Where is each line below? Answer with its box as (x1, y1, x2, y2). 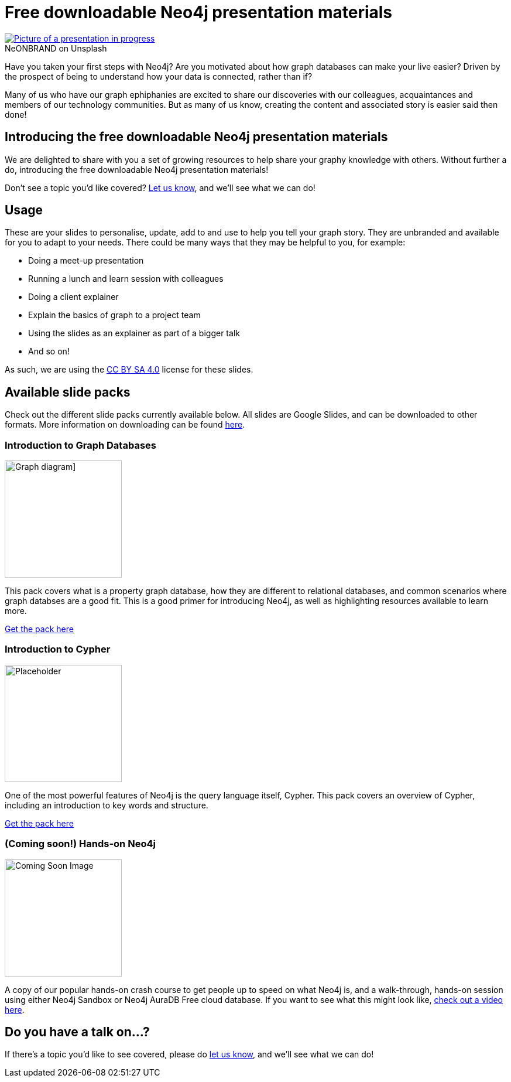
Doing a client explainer (28, 292, 119, 302)
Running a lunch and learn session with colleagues (28, 274, 224, 284)
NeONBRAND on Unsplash (5, 43, 107, 53)
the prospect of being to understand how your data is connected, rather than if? (5, 71, 313, 81)
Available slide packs (5, 384, 131, 400)
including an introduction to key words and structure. (5, 800, 208, 810)
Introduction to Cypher (5, 643, 111, 656)
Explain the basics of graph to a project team (28, 310, 201, 320)
